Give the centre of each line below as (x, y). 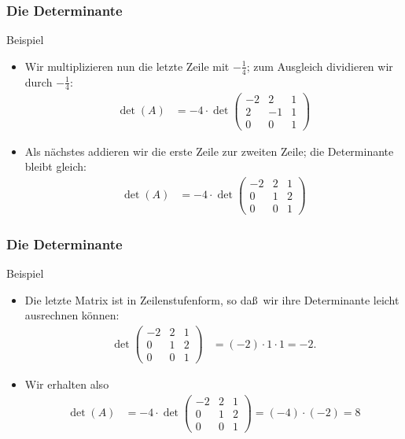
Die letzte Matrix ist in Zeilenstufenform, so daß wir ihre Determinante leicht (212, 299)
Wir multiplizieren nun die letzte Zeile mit (127, 66)
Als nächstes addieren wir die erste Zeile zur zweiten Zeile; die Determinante (209, 151)
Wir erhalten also (67, 384)
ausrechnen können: (72, 315)
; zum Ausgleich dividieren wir (320, 66)
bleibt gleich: (55, 166)
